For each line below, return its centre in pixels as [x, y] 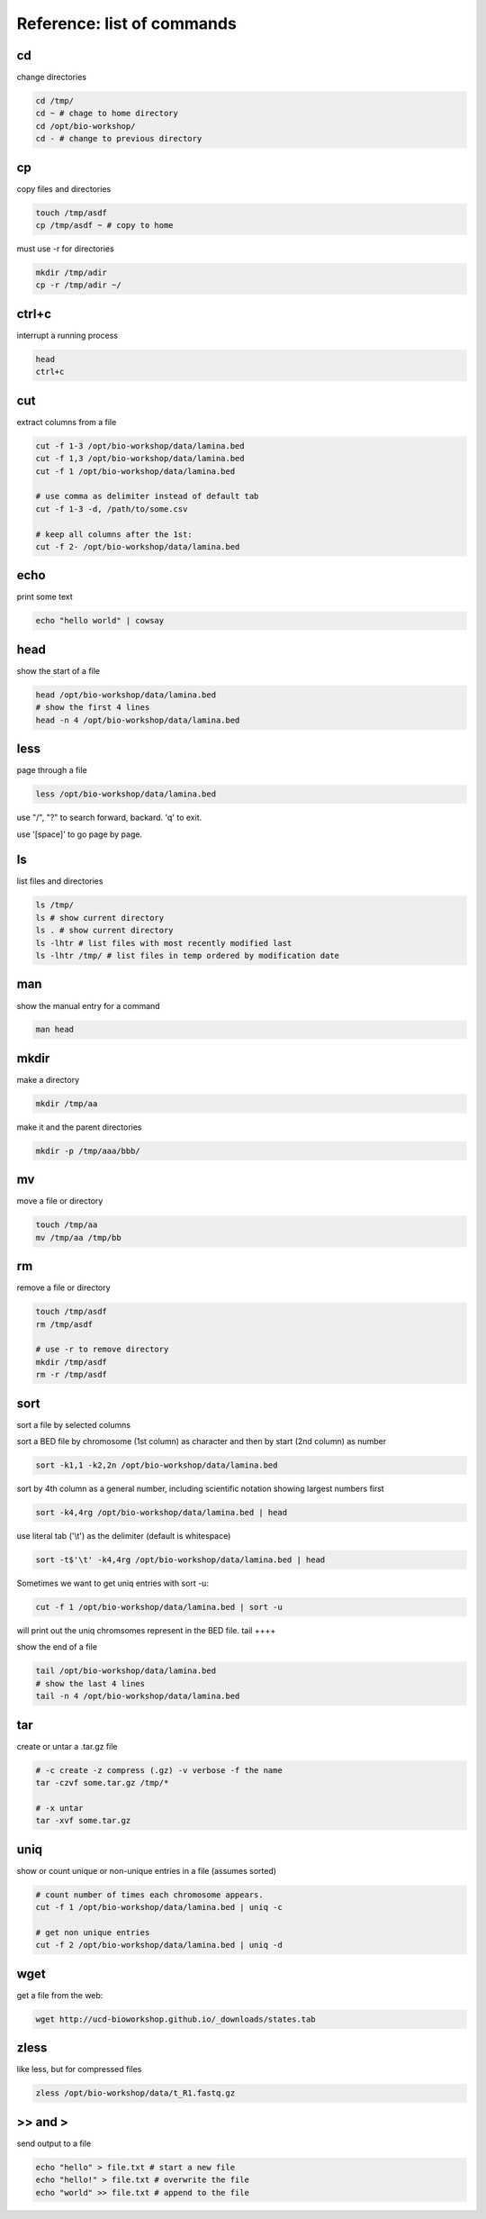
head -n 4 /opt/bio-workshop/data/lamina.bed [138, 720]
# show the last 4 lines [90, 1683]
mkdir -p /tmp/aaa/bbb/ [88, 1150]
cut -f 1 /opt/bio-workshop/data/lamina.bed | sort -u [159, 1607]
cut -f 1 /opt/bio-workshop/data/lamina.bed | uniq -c [159, 1907]
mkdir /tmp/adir [72, 273]
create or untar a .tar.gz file [67, 1746]
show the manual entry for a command [89, 1005]
